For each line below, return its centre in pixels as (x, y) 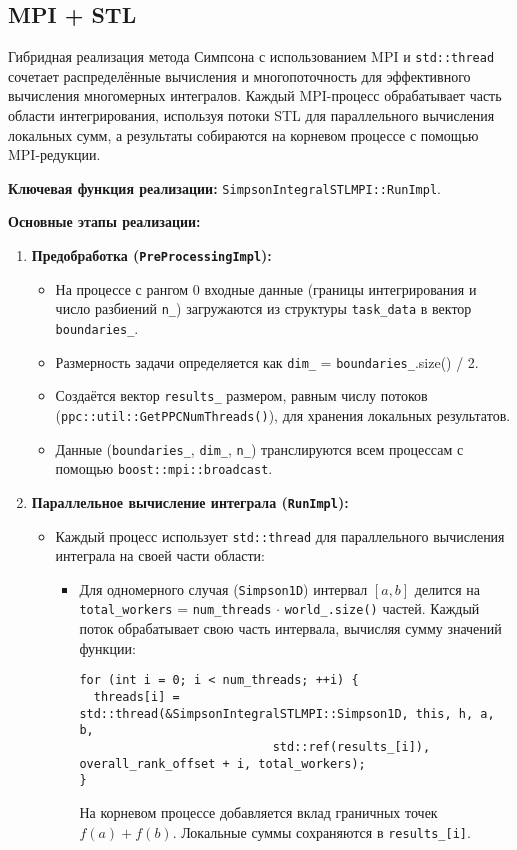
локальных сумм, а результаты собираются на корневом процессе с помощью (243, 134)
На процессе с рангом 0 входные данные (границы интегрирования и (266, 288)
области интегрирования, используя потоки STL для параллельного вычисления (251, 115)
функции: (107, 647)
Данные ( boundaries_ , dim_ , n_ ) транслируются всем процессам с (259, 448)
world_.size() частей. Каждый (382, 608)
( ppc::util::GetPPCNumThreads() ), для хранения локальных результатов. (283, 414)
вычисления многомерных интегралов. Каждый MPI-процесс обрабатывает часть (255, 95)
